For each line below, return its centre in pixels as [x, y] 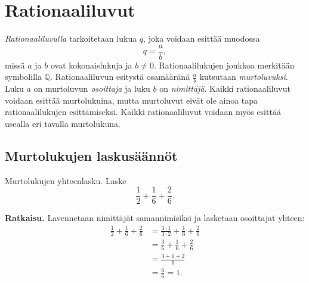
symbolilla [23, 77]
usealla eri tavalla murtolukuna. [63, 123]
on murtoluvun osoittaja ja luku [92, 88]
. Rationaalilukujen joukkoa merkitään [224, 65]
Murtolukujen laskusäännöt [91, 155]
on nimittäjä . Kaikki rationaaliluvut [225, 88]
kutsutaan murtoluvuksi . [244, 77]
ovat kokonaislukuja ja [91, 65]
